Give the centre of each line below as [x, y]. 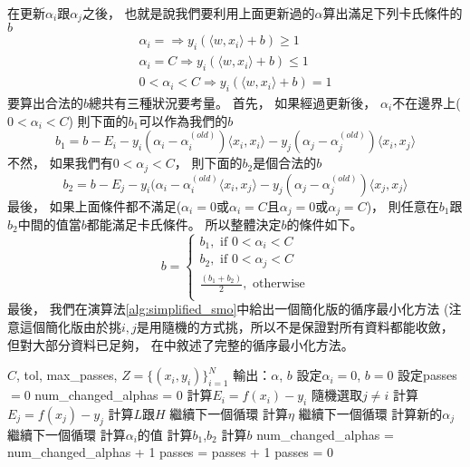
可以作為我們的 [183, 120]
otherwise [279, 284]
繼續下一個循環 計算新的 [370, 413]
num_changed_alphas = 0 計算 [124, 395]
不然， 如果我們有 [60, 163]
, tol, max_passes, [67, 375]
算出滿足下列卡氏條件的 [393, 13]
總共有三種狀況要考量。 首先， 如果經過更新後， [233, 102]
